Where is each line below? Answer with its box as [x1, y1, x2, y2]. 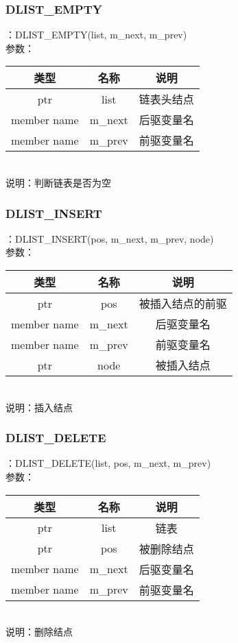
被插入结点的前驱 [139, 295, 227, 311]
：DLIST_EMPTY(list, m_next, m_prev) [5, 27, 187, 42]
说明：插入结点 [5, 400, 73, 414]
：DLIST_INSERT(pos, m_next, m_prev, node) [5, 231, 214, 245]
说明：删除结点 [5, 624, 73, 639]
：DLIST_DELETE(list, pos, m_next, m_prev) [5, 456, 211, 470]
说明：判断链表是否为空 [5, 175, 111, 189]
